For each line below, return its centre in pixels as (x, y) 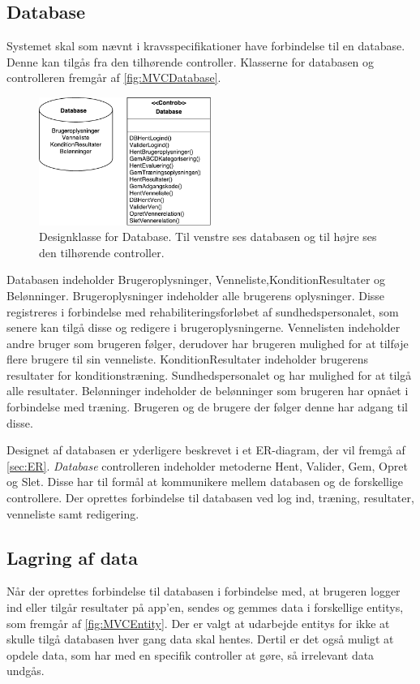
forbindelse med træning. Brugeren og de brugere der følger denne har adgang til (207, 407)
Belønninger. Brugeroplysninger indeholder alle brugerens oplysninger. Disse (196, 295)
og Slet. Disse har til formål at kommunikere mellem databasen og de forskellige (205, 482)
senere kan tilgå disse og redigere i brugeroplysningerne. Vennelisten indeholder (204, 327)
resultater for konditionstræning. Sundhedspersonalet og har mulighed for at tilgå (209, 374)
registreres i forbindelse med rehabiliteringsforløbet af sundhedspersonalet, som (203, 311)
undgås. (26, 671)
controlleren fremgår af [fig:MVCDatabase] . (114, 77)
